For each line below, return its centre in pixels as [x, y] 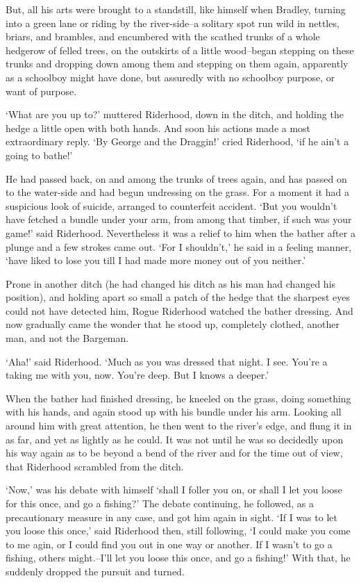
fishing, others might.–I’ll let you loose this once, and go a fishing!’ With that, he [178, 558]
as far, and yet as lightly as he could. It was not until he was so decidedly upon [175, 439]
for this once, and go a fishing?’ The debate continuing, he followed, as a [160, 503]
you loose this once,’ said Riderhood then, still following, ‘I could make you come [178, 531]
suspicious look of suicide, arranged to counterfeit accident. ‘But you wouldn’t [171, 205]
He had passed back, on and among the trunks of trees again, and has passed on [176, 178]
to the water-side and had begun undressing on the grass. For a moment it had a [178, 192]
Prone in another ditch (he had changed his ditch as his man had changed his [171, 283]
